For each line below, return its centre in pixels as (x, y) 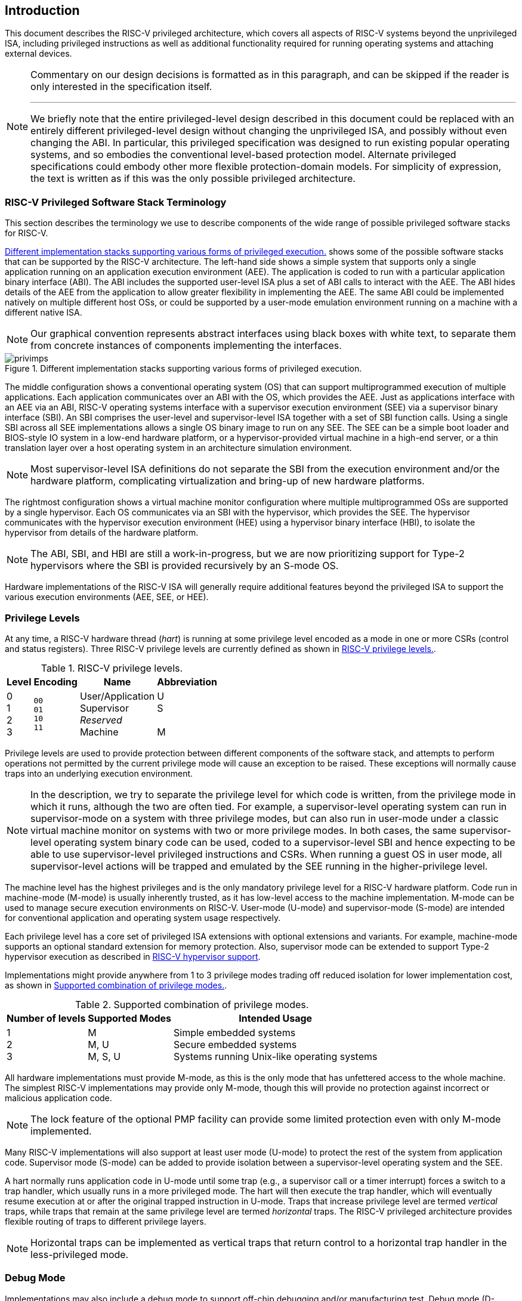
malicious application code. (58, 1098)
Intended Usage (276, 1018)
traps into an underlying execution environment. (99, 773)
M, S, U (104, 1056)
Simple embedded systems (235, 1032)
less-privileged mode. (80, 1254)
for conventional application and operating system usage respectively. (143, 917)
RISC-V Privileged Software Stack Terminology (116, 202)
